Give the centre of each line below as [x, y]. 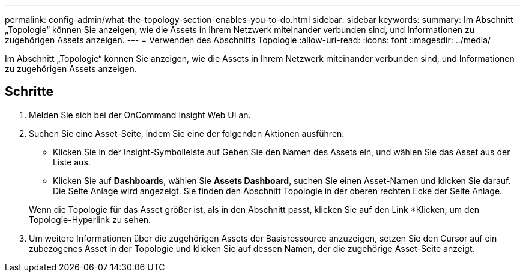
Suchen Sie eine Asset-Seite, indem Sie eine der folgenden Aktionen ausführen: [187, 133]
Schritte [29, 92]
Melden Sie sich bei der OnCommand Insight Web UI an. [140, 115]
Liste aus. [72, 162]
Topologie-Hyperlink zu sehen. [90, 219]
